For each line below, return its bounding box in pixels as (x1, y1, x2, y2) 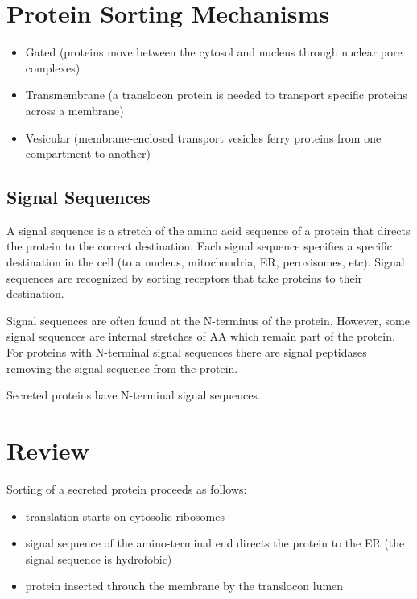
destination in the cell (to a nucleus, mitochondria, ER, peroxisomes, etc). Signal (6, 254, 405, 271)
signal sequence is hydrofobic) (25, 550, 172, 567)
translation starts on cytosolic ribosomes (25, 507, 225, 524)
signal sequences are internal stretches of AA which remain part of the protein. (6, 328, 395, 345)
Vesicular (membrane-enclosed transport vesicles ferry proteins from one (25, 129, 382, 146)
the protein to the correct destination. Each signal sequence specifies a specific (6, 238, 393, 254)
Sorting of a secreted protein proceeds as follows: (6, 480, 247, 497)
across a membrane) (25, 101, 124, 118)
